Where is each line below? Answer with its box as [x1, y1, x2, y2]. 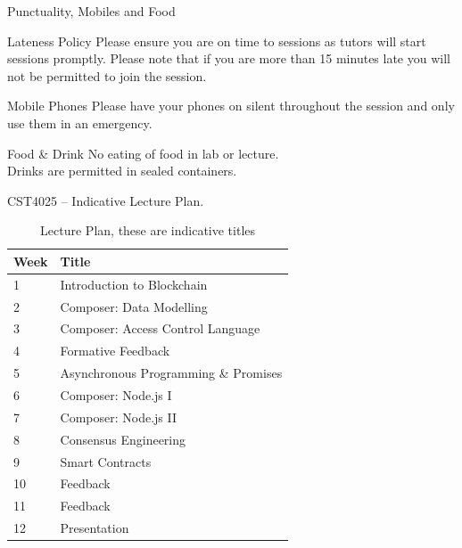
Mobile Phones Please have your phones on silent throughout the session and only [7, 96, 455, 115]
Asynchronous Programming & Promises [60, 364, 283, 382]
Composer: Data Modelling [60, 297, 208, 315]
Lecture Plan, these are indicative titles [40, 221, 256, 240]
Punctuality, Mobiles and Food [7, 2, 176, 20]
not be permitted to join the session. [7, 66, 207, 85]
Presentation [60, 519, 129, 537]
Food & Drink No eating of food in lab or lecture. [7, 143, 279, 162]
